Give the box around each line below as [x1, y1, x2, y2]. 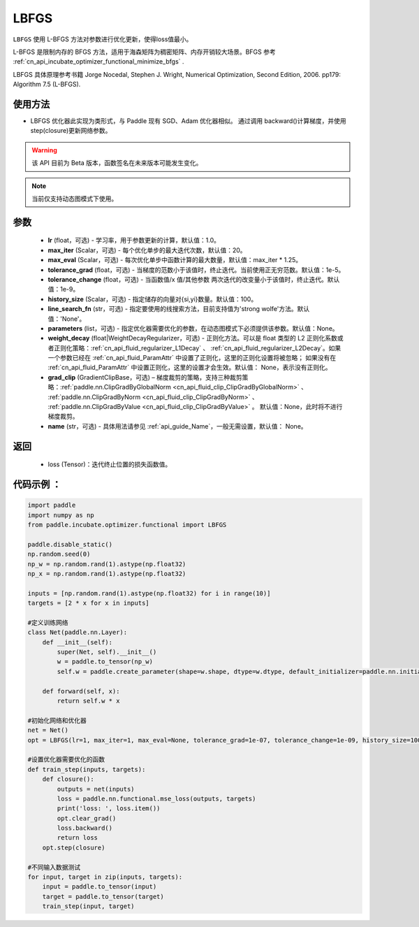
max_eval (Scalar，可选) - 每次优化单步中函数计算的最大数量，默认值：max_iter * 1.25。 [47, 256, 302, 264]
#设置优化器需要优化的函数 [27, 756, 105, 763]
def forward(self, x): [42, 687, 120, 695]
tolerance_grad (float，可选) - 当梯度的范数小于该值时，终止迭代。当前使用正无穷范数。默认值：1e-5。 [47, 266, 345, 274]
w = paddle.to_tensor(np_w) [57, 658, 154, 666]
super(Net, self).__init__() [57, 648, 157, 656]
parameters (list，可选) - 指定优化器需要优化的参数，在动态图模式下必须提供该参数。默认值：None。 [47, 324, 339, 332]
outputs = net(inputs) [57, 785, 135, 793]
